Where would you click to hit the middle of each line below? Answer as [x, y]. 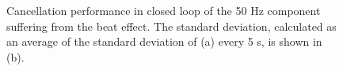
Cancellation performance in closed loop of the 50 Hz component [164, 10]
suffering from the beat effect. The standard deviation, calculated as [171, 26]
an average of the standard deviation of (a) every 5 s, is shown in [164, 41]
